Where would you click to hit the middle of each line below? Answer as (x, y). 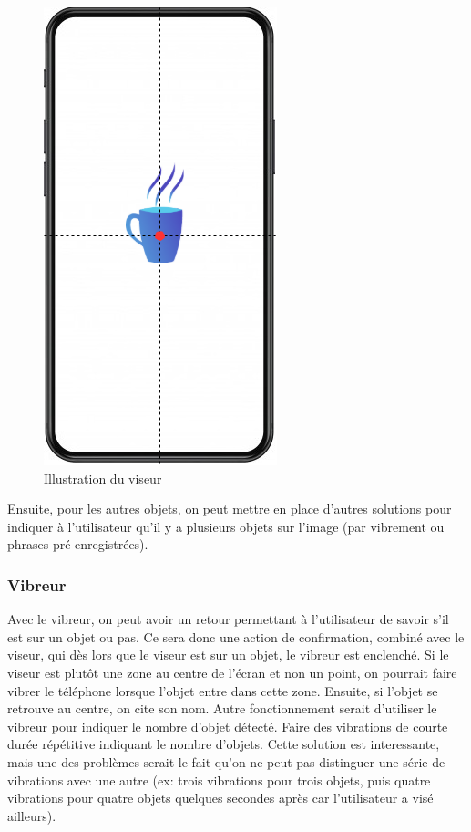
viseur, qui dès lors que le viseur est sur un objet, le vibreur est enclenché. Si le (228, 655)
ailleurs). (32, 815)
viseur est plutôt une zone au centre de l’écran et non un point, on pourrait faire (232, 672)
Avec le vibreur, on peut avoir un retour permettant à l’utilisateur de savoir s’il (228, 619)
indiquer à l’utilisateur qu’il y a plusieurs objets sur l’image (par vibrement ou (226, 526)
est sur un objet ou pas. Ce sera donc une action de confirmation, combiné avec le (236, 636)
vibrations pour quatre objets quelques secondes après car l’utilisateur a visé (220, 798)
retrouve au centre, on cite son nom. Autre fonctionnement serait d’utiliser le (222, 708)
